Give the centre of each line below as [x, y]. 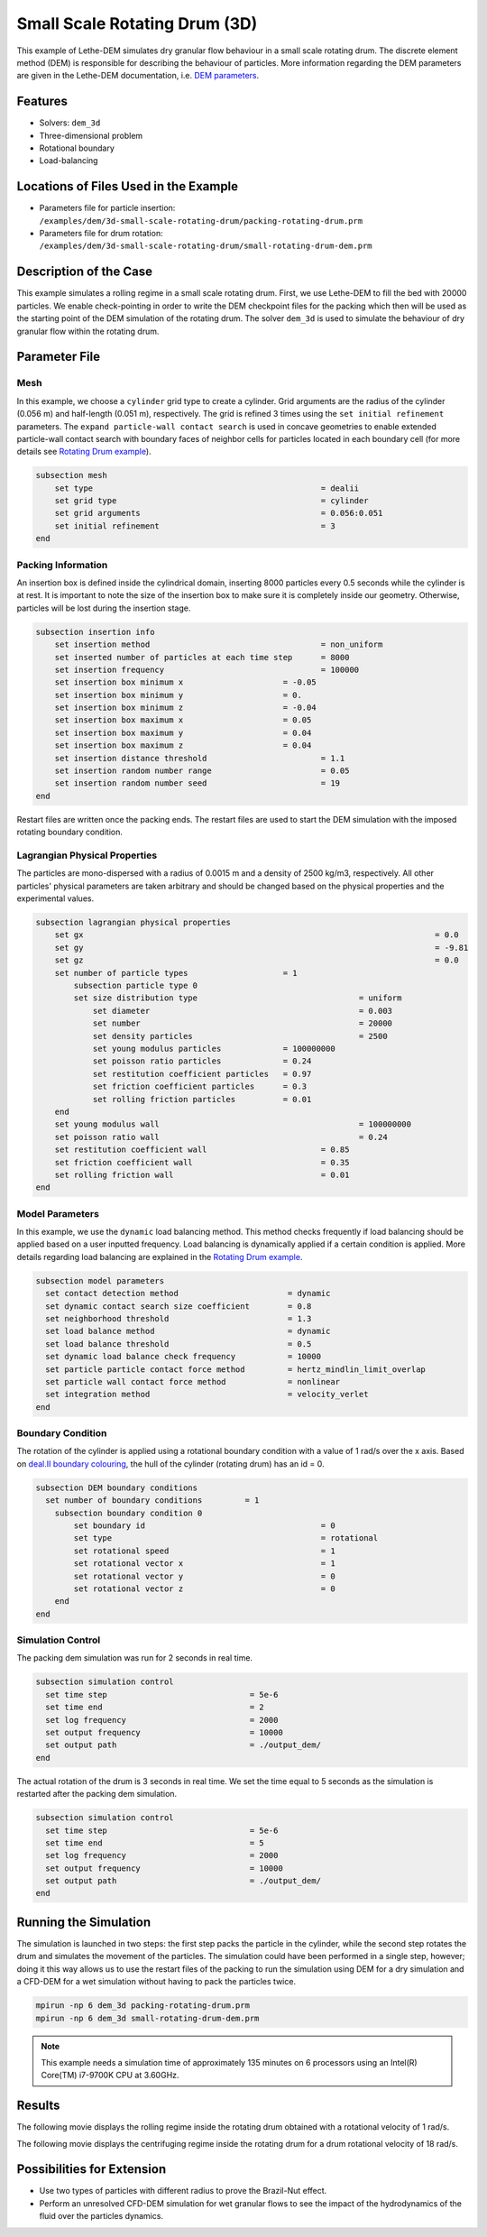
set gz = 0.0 [257, 960]
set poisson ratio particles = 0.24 [202, 1061]
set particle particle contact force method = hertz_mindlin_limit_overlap [235, 1369]
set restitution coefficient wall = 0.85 [202, 1150]
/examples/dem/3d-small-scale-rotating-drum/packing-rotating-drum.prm [201, 221]
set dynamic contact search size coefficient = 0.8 [179, 1306]
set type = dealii [207, 488]
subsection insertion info [95, 632]
